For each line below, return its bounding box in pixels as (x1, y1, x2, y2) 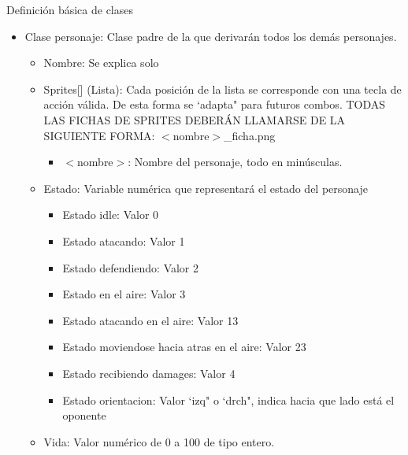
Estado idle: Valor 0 (62, 206, 159, 223)
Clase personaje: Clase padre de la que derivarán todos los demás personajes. (24, 28, 397, 44)
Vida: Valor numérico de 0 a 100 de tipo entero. (43, 433, 275, 449)
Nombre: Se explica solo (43, 54, 159, 71)
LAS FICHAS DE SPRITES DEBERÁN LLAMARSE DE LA (43, 111, 346, 128)
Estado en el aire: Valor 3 (62, 286, 186, 302)
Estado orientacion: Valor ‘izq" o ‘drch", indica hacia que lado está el (62, 391, 395, 408)
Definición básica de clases (6, 2, 134, 17)
